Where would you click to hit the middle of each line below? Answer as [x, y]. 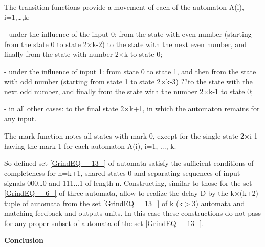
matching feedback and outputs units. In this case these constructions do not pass [132, 213]
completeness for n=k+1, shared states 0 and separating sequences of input [122, 173]
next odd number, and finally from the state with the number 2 [104, 91]
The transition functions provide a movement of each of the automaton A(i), [124, 7]
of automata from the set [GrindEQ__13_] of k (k [102, 203]
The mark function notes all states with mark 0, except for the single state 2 [124, 135]
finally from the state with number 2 [61, 54]
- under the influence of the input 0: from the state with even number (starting [128, 34]
